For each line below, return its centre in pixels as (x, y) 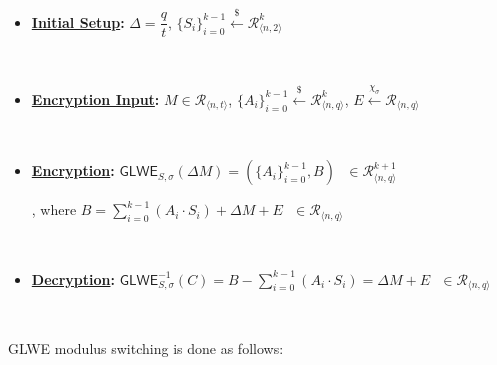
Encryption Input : (95, 98)
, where (54, 209)
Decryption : (73, 278)
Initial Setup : (78, 21)
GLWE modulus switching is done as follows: (146, 347)
